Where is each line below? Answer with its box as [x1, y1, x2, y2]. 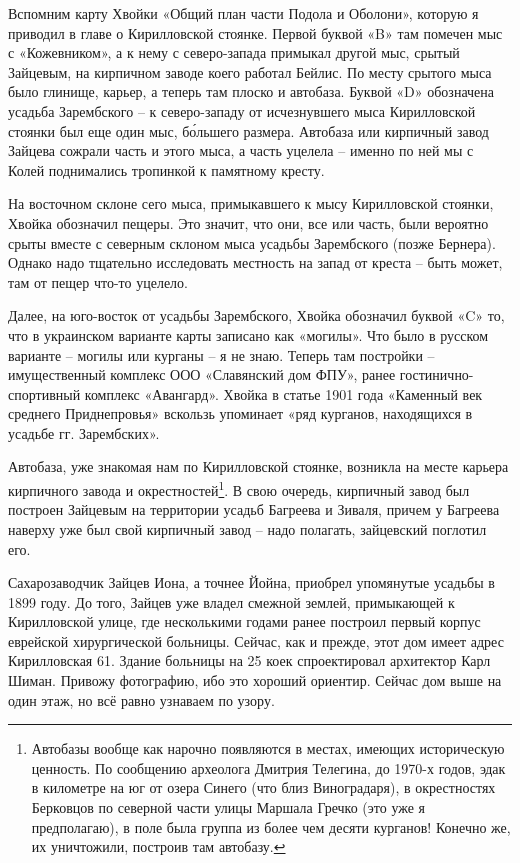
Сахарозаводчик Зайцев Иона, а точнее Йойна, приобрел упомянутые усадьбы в [8, 572, 495, 593]
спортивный [8, 383, 81, 404]
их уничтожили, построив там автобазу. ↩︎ [31, 836, 286, 857]
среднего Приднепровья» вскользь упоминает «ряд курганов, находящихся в [8, 403, 473, 424]
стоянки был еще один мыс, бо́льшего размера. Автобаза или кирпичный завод [8, 120, 489, 141]
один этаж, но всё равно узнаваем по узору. [8, 689, 275, 710]
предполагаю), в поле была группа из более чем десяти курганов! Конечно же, [31, 816, 511, 837]
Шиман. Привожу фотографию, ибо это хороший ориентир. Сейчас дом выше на [8, 670, 502, 691]
